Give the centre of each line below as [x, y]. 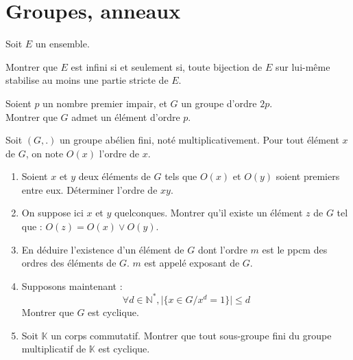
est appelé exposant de [192, 263]
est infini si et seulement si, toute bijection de [167, 66]
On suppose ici [52, 213]
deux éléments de [114, 176]
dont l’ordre [222, 249]
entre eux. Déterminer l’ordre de [89, 189]
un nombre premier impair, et [105, 103]
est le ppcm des [295, 249]
